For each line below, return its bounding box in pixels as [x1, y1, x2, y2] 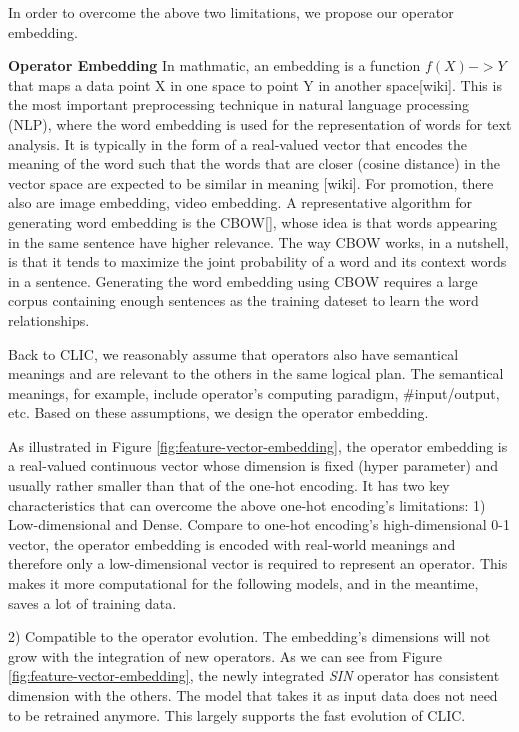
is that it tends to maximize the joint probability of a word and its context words [8, 251, 507, 272]
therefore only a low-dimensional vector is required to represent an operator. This [8, 553, 508, 574]
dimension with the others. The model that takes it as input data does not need [8, 685, 498, 705]
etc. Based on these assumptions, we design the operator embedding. [8, 402, 429, 423]
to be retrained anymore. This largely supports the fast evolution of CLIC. [8, 704, 466, 725]
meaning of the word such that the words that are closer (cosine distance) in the [8, 153, 501, 174]
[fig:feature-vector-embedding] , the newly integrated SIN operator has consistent [8, 665, 500, 686]
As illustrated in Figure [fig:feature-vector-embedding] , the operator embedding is [8, 435, 508, 456]
